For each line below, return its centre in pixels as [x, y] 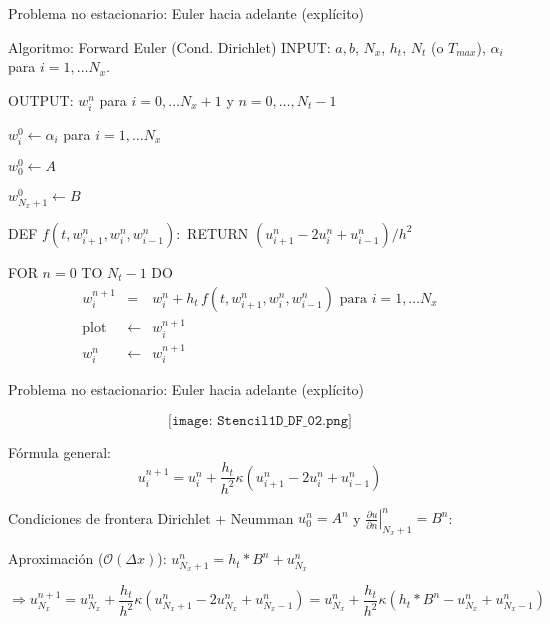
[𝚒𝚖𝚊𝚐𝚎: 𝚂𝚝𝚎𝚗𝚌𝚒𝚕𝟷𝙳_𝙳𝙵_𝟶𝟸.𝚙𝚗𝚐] [260, 420]
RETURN [218, 232]
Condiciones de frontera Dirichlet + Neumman [151, 517]
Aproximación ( [56, 558]
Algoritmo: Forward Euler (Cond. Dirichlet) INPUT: [169, 46]
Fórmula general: [59, 451]
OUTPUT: [41, 99]
